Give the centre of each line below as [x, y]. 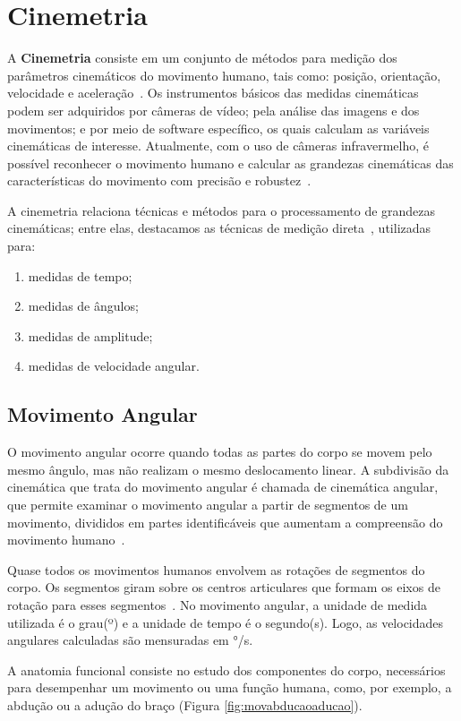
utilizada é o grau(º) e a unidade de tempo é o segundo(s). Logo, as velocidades [226, 622]
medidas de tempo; [80, 275]
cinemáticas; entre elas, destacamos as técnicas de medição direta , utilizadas [219, 228]
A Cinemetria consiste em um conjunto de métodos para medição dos [202, 58]
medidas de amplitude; [90, 335]
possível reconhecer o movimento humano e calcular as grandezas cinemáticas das [230, 163]
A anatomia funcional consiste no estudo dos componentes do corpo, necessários [226, 669]
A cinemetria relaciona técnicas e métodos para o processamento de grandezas [222, 210]
